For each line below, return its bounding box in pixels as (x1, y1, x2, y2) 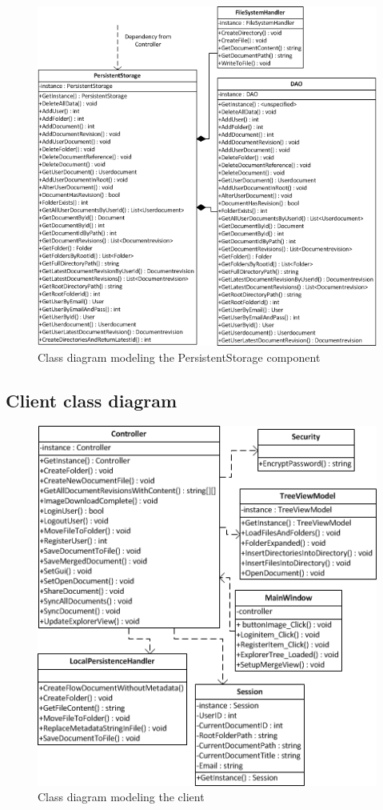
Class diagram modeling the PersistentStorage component (38, 348, 321, 365)
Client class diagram (6, 387, 178, 412)
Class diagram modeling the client (38, 788, 205, 805)
